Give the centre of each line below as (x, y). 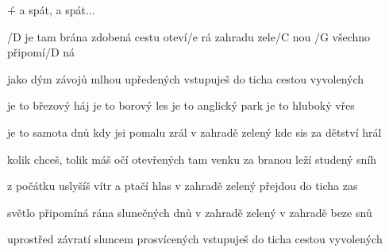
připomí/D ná (41, 52)
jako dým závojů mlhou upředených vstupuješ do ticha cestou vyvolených (186, 78)
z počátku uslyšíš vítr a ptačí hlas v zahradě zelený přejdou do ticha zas (183, 186)
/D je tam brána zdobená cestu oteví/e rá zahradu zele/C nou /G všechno (189, 36)
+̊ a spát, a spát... (51, 10)
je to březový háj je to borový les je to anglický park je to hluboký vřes (181, 105)
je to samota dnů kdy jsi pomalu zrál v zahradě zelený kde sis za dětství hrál (194, 132)
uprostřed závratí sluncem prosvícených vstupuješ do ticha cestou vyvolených (195, 239)
